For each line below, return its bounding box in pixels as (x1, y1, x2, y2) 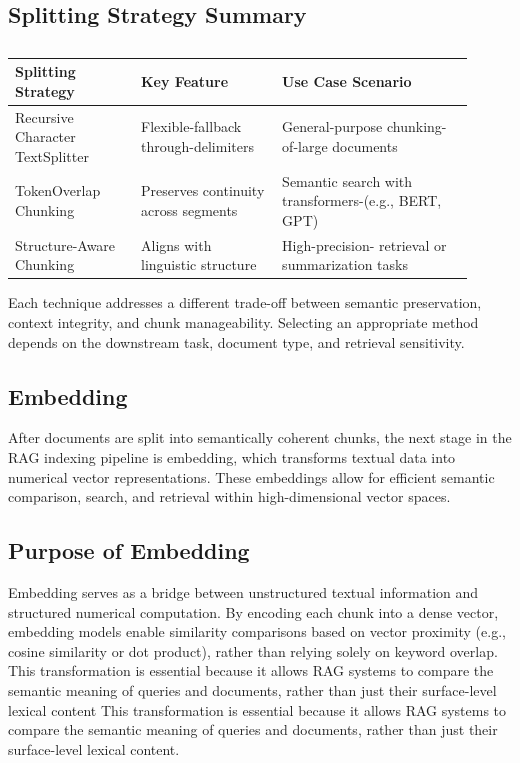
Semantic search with (282, 170, 413, 191)
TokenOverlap (15, 180, 101, 201)
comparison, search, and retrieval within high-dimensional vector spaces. (8, 486, 451, 507)
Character (15, 126, 76, 147)
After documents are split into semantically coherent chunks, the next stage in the (8, 427, 512, 448)
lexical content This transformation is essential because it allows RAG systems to (8, 699, 507, 720)
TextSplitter (15, 145, 89, 166)
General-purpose (282, 116, 383, 137)
